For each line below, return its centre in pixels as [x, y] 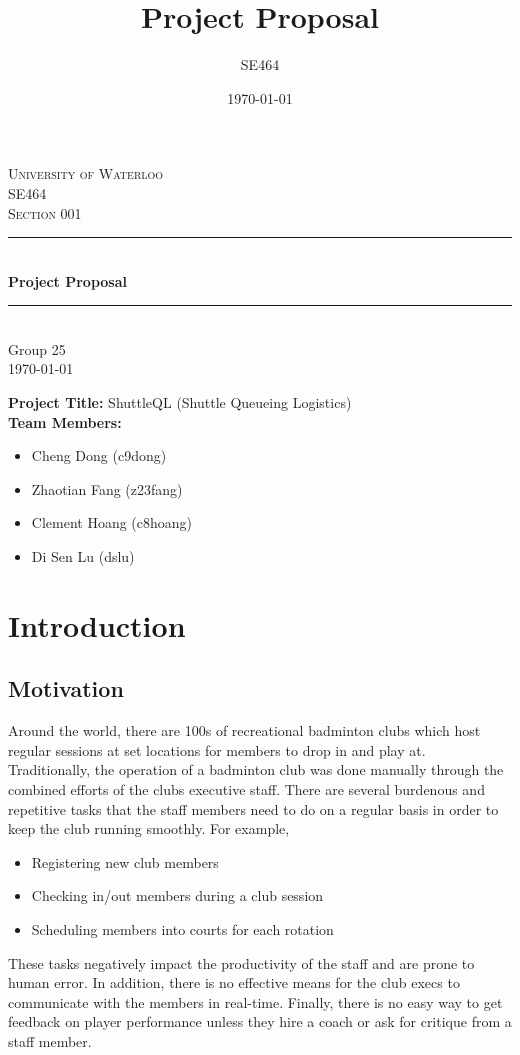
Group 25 [37, 348]
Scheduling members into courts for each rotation [182, 928]
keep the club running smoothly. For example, [149, 828]
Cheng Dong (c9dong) [99, 455]
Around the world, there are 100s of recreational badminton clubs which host [244, 730]
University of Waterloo [86, 173]
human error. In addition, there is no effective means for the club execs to [234, 982]
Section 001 [45, 212]
